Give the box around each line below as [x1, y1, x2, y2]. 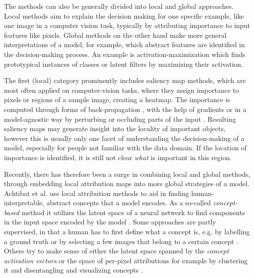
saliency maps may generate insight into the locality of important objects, [4, 123, 226, 134]
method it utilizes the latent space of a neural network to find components [22, 207, 245, 217]
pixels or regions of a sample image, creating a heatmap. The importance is [4, 94, 230, 105]
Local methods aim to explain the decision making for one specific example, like [4, 10, 244, 21]
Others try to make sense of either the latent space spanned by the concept [4, 246, 229, 256]
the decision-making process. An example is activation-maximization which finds [4, 49, 246, 59]
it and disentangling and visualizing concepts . [4, 265, 143, 275]
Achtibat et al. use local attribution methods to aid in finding [4, 188, 189, 198]
